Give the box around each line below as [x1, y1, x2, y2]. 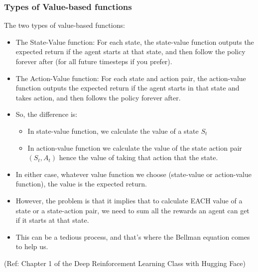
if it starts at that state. [15, 215, 89, 225]
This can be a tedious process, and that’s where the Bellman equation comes [15, 231, 250, 242]
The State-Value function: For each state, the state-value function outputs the [15, 36, 254, 47]
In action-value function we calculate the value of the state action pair [27, 142, 242, 153]
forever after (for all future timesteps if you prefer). [15, 56, 172, 66]
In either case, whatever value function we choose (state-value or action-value [15, 169, 252, 179]
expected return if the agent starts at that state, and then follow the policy [15, 46, 246, 57]
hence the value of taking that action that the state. [59, 152, 218, 163]
